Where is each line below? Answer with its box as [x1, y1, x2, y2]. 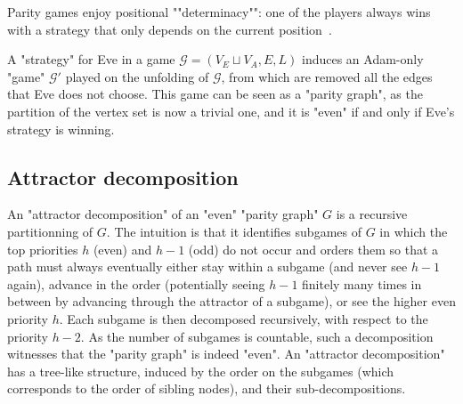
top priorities [7, 239, 78, 258]
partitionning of [7, 222, 93, 240]
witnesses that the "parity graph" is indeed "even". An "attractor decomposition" [7, 344, 445, 363]
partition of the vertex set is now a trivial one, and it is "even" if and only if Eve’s [7, 101, 455, 120]
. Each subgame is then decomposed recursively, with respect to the [59, 309, 428, 327]
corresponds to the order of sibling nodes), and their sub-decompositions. [7, 379, 406, 398]
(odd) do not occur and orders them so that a [188, 239, 439, 258]
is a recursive [336, 205, 408, 223]
